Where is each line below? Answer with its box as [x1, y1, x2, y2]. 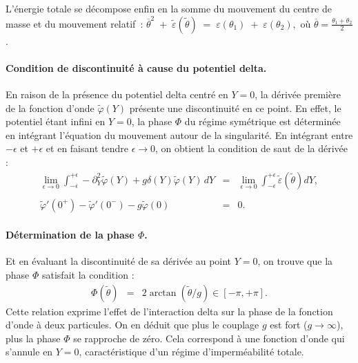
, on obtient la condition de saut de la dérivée [155, 141, 348, 156]
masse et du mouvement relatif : [6, 16, 143, 30]
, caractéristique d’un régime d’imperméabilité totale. [79, 344, 304, 359]
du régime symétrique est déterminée [184, 114, 341, 129]
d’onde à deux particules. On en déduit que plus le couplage [6, 317, 259, 332]
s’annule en [6, 344, 53, 359]
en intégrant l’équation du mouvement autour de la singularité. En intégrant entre [6, 127, 353, 142]
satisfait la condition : [41, 268, 135, 282]
